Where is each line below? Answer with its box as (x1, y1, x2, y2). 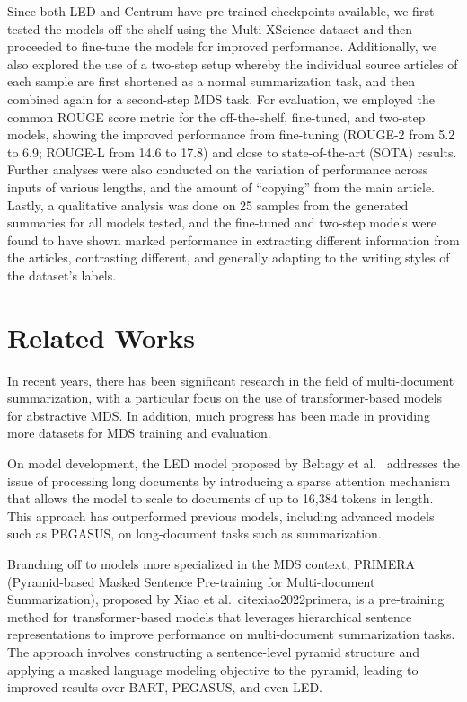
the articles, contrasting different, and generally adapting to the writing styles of (7, 248, 450, 267)
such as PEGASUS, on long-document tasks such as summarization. (7, 524, 382, 543)
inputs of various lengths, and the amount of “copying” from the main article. (7, 177, 435, 196)
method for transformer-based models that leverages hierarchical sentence (7, 607, 412, 626)
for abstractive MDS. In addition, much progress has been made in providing (7, 405, 430, 424)
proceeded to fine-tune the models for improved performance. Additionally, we (7, 37, 437, 56)
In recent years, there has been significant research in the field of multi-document (7, 370, 454, 389)
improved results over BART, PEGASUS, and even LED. (7, 678, 322, 697)
